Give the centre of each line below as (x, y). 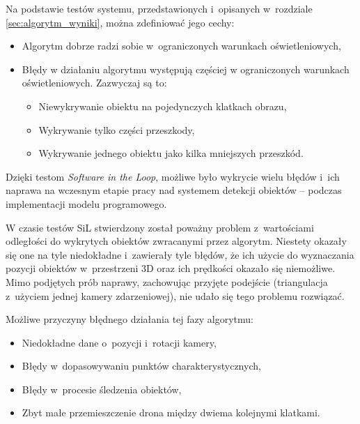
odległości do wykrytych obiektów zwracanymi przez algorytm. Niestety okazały (176, 241)
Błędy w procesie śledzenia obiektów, (102, 389)
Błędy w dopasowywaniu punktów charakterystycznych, (141, 366)
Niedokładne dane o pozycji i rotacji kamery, (119, 342)
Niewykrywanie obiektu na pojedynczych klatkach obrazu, (163, 106)
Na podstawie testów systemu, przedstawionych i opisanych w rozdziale (159, 8)
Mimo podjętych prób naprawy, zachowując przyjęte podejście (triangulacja (167, 281)
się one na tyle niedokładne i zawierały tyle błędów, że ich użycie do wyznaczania (180, 254)
